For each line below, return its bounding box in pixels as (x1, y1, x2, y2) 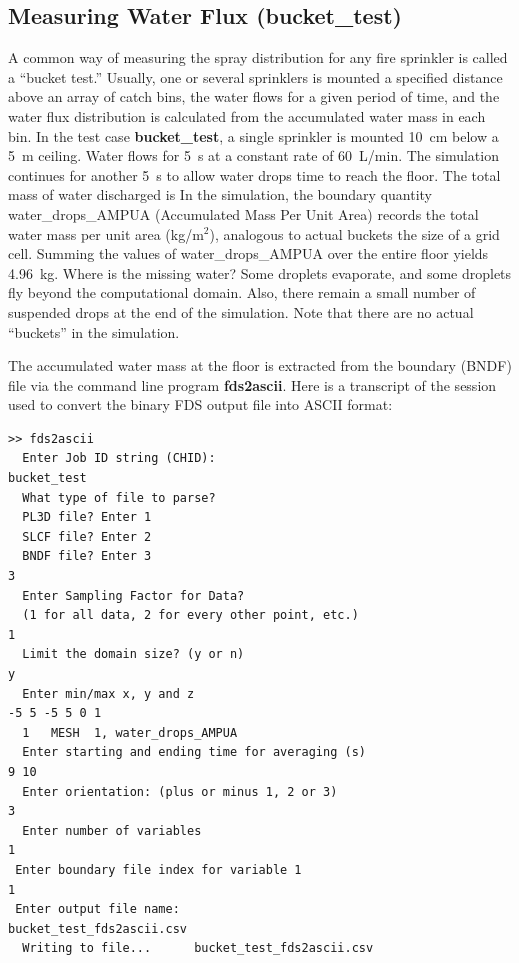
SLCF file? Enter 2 (22, 529, 152, 544)
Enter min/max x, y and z (22, 686, 195, 701)
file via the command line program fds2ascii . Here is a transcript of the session (8, 374, 497, 395)
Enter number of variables (22, 823, 202, 838)
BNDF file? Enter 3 (22, 549, 152, 564)
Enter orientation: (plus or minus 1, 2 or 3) (22, 784, 338, 799)
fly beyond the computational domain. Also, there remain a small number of (8, 282, 476, 303)
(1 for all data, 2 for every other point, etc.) (22, 608, 359, 623)
